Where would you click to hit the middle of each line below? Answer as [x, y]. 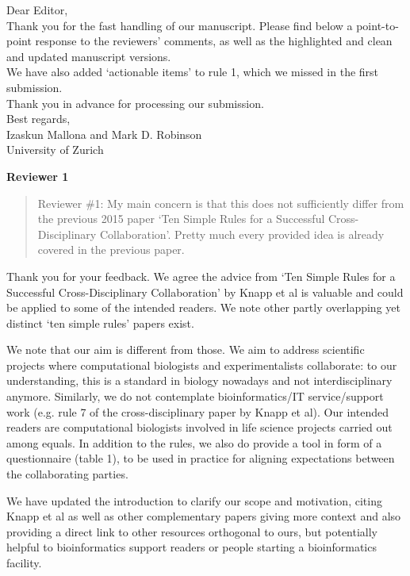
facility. [24, 563]
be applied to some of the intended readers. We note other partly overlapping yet [203, 307]
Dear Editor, [37, 10]
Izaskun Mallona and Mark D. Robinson [104, 134]
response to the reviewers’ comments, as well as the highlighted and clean [214, 41]
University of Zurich [55, 150]
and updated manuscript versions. [89, 56]
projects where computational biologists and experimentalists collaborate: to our [202, 365]
